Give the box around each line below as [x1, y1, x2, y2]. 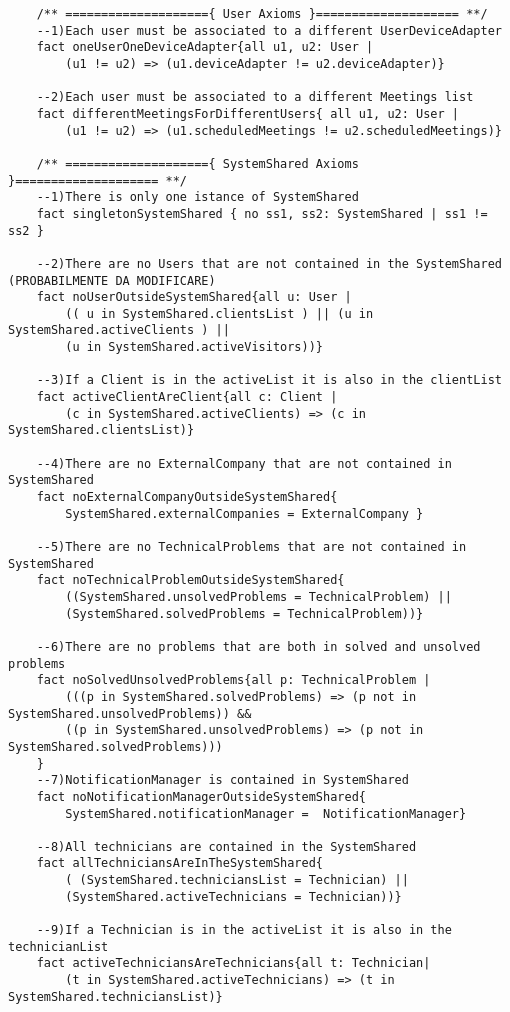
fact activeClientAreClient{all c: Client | [36, 390, 338, 405]
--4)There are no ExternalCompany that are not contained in [36, 456, 452, 471]
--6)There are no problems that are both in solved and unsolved [36, 639, 481, 654]
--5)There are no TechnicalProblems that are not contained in [36, 540, 467, 554]
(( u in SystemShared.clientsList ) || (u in [65, 306, 374, 321]
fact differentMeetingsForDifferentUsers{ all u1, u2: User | [36, 106, 460, 121]
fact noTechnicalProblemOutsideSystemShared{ [36, 573, 345, 588]
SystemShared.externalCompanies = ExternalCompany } [65, 506, 424, 521]
